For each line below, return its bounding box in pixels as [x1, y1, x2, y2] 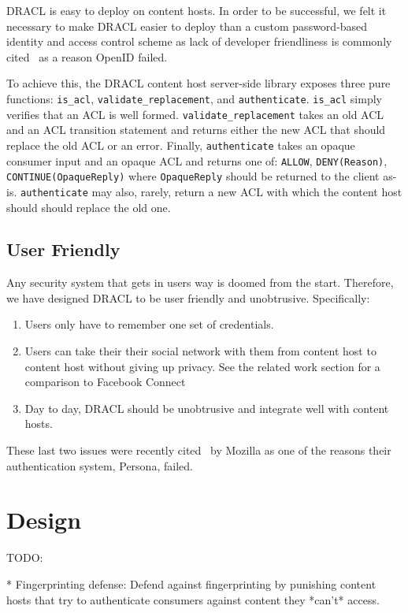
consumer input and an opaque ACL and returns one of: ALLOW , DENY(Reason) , [6, 152, 388, 169]
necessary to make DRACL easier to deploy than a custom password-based [6, 17, 368, 34]
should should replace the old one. [6, 199, 171, 215]
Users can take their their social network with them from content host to [24, 343, 376, 359]
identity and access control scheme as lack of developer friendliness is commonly [6, 33, 392, 50]
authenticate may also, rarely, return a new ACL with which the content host [20, 183, 402, 199]
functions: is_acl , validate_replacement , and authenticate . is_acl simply [6, 90, 382, 106]
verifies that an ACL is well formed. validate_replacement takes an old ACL [6, 106, 384, 122]
